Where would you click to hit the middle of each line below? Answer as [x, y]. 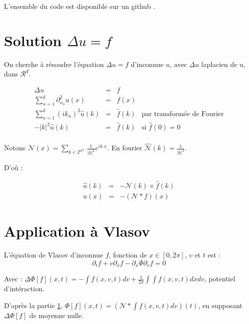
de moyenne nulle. [57, 315]
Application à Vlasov [77, 231]
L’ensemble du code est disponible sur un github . [80, 6]
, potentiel [220, 279]
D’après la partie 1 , [33, 305]
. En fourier [124, 148]
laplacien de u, [223, 64]
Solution [33, 40]
